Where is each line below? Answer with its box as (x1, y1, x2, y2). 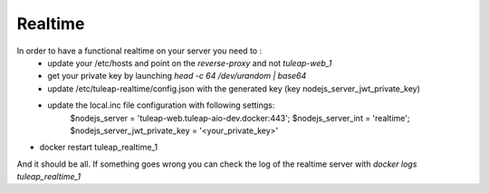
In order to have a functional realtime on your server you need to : (16, 45, 263, 56)
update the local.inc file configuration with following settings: (47, 100, 275, 111)
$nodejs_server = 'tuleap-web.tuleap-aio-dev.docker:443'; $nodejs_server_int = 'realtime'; (70, 112, 410, 123)
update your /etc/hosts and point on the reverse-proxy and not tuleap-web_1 (47, 57, 332, 68)
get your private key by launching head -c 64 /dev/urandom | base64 (47, 71, 307, 82)
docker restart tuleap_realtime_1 (39, 141, 158, 153)
